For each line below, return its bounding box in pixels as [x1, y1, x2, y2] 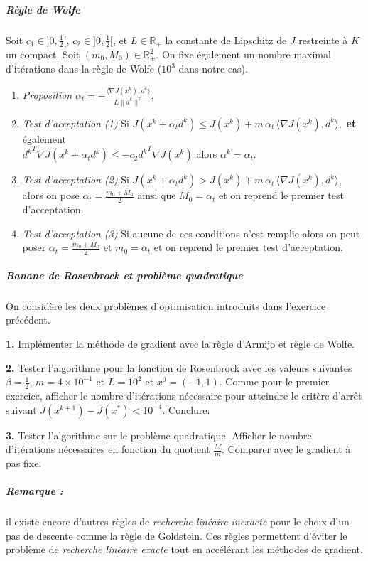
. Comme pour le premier [219, 374, 330, 389]
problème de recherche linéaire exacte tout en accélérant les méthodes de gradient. [6, 542, 363, 557]
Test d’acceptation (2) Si [22, 172, 129, 187]
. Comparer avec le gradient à [221, 442, 351, 456]
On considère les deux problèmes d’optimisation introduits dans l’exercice [6, 298, 326, 313]
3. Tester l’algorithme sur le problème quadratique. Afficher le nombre [6, 427, 312, 442]
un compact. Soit [6, 47, 80, 62]
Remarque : [6, 483, 63, 498]
